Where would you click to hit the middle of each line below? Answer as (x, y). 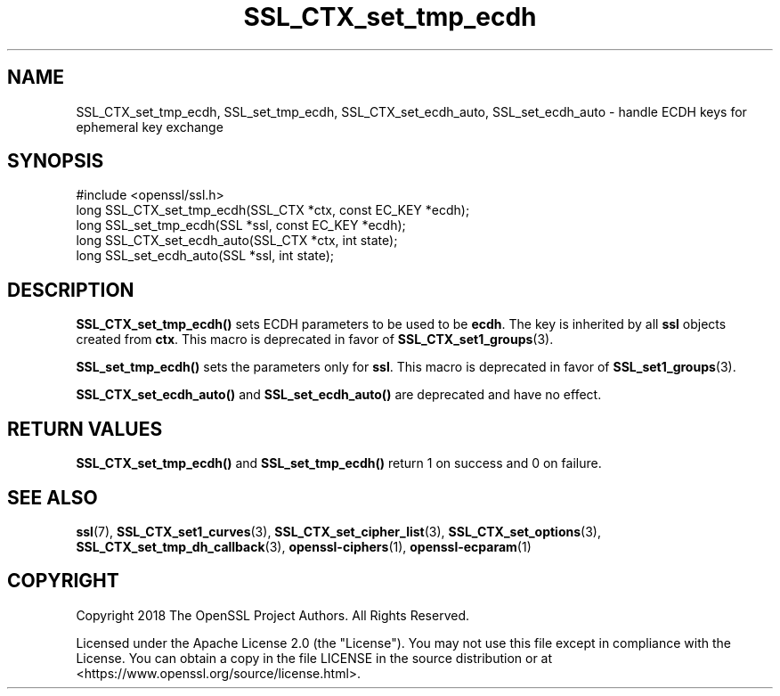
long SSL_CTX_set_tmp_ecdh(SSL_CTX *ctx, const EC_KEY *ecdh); (273, 210)
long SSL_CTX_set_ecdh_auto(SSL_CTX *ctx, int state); (237, 241)
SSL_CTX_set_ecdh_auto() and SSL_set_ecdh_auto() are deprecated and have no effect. (339, 395)
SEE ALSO (53, 497)
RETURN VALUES (85, 429)
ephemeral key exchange (150, 127)
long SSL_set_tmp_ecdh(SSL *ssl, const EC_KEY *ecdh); (241, 225)
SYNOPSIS (56, 161)
